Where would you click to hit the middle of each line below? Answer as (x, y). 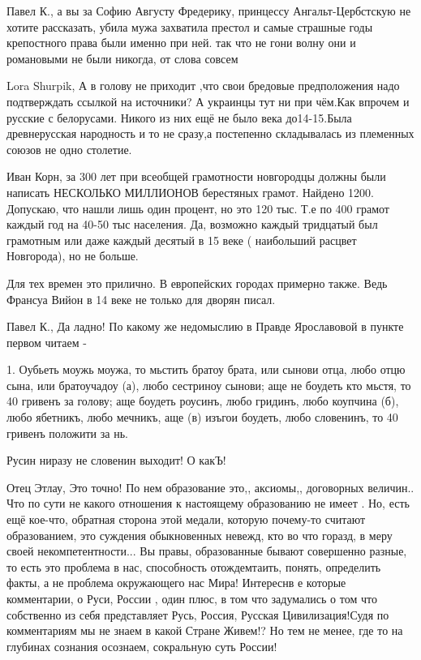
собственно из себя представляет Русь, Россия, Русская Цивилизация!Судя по (198, 614)
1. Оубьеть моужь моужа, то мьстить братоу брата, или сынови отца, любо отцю (206, 369)
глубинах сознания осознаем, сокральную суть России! (142, 646)
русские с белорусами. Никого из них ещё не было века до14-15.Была (179, 117)
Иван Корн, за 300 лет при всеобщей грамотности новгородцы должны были (196, 176)
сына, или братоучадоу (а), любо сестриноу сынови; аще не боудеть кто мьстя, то (209, 385)
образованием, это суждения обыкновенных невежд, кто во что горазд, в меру (200, 535)
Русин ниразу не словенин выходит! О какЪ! (116, 460)
